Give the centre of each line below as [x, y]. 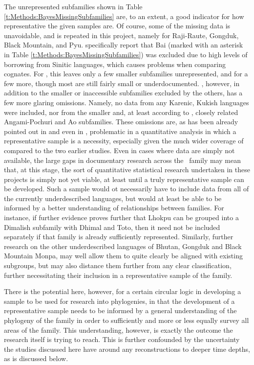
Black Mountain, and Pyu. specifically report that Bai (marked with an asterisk [124, 45]
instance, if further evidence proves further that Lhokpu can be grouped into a [121, 217]
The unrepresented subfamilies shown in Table [73, 6]
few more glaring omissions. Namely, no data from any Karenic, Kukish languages [127, 102]
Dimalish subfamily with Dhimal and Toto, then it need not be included [112, 227]
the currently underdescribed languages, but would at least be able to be [113, 198]
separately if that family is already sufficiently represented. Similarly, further [119, 237]
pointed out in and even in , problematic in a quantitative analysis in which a [120, 131]
